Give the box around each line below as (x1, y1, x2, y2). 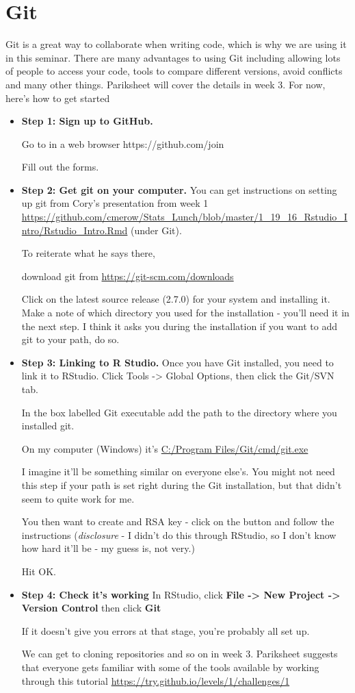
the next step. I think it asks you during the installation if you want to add (21, 318, 338, 333)
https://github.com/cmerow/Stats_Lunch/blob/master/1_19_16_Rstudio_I (21, 210, 347, 224)
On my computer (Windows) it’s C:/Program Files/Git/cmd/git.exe (21, 441, 308, 455)
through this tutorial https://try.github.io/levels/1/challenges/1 (21, 673, 290, 688)
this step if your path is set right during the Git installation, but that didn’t (21, 477, 342, 492)
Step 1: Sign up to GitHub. (21, 114, 153, 128)
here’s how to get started (5, 90, 110, 105)
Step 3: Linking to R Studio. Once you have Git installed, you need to (21, 355, 334, 369)
